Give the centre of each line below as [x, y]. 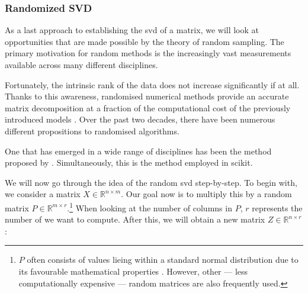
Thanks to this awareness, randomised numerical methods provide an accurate [147, 96]
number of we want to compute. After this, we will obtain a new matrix [135, 219]
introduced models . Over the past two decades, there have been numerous [140, 119]
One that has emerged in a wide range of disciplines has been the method [138, 151]
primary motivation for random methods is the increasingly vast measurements [148, 53]
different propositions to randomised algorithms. [92, 131]
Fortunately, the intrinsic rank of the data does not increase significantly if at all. [152, 84]
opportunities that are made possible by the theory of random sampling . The [145, 41]
